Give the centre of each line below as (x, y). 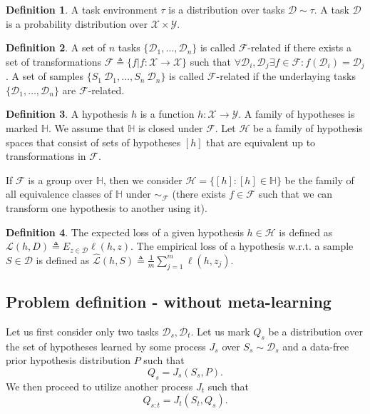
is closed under (171, 128)
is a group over (61, 180)
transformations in (46, 156)
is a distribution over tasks (227, 9)
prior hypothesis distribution (68, 360)
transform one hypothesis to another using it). (107, 207)
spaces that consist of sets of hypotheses (93, 142)
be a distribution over (315, 331)
